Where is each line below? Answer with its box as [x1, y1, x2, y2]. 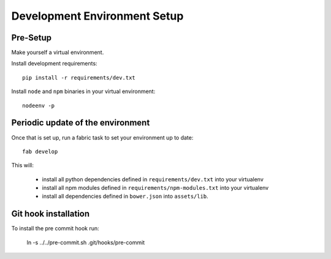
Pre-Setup [11, 32, 52, 43]
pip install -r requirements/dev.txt [22, 74, 136, 81]
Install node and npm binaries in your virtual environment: [11, 88, 156, 95]
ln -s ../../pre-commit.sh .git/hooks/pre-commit [26, 239, 145, 246]
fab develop [22, 148, 58, 155]
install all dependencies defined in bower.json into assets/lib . [42, 193, 208, 200]
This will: [11, 162, 34, 169]
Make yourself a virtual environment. [11, 49, 104, 56]
